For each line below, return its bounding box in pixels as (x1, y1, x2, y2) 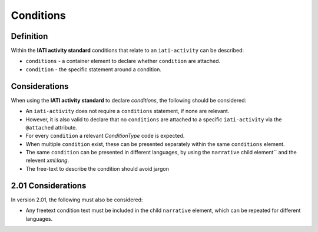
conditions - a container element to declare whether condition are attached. (25, 58, 221, 65)
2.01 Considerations (11, 180, 87, 191)
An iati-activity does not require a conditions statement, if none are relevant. (25, 108, 230, 115)
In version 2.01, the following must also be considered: (11, 196, 143, 203)
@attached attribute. (25, 124, 78, 131)
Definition (11, 31, 48, 41)
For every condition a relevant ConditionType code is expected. (25, 132, 185, 140)
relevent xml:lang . (25, 157, 69, 164)
